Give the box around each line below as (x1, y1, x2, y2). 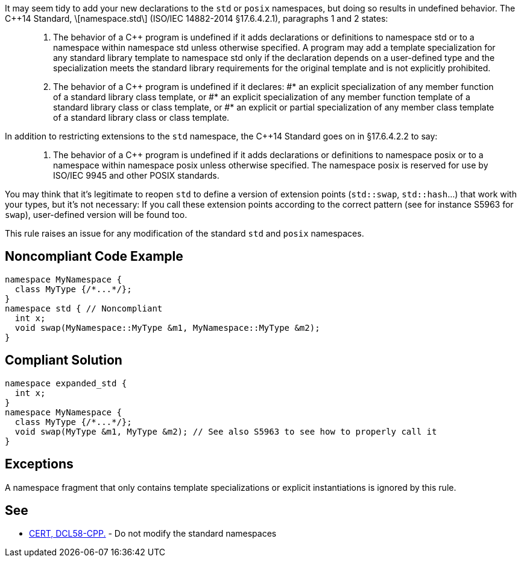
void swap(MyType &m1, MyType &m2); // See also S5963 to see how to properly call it (14, 426, 437, 436)
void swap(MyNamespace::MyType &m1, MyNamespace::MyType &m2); (14, 322, 320, 333)
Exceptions (5, 456, 74, 472)
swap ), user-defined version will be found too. (5, 209, 188, 220)
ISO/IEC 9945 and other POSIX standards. (53, 170, 219, 180)
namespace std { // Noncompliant (5, 303, 163, 313)
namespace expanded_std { (5, 378, 127, 388)
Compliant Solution (5, 353, 122, 368)
